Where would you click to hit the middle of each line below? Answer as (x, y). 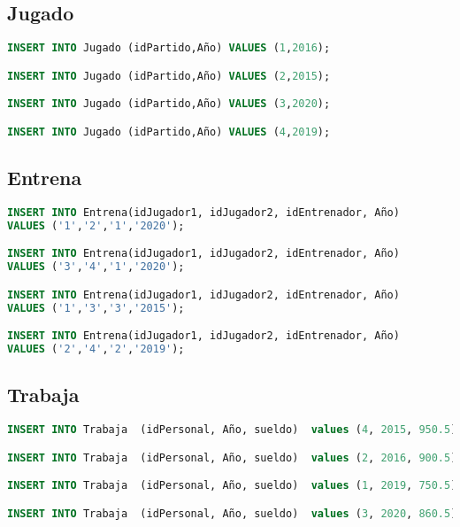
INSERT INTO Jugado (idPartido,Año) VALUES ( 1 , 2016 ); (169, 48)
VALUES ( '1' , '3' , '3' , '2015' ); (96, 308)
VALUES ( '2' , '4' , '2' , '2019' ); (96, 349)
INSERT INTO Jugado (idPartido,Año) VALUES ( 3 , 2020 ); (169, 104)
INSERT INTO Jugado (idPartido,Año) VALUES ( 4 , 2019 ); (169, 132)
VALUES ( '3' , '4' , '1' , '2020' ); (96, 267)
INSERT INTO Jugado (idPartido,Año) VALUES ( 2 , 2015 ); (169, 76)
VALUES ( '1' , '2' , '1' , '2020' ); (96, 225)
